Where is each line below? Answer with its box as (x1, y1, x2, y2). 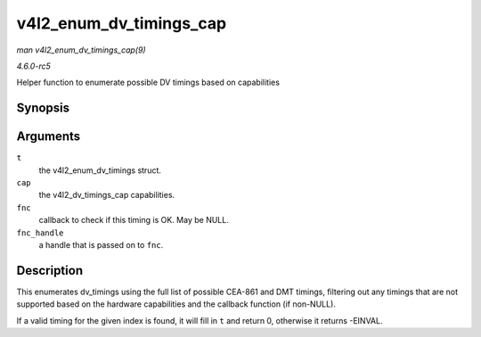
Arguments (16, 129, 81, 144)
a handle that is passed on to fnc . (38, 239, 164, 250)
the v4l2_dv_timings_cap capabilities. (38, 190, 175, 201)
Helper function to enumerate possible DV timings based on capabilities (16, 77, 281, 88)
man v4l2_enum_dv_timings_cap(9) (16, 45, 146, 55)
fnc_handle (16, 227, 64, 238)
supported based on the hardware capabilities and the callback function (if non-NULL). (16, 299, 336, 309)
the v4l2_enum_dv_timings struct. (38, 165, 162, 176)
